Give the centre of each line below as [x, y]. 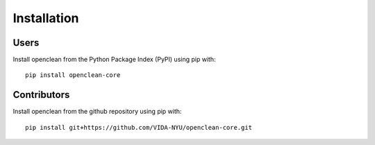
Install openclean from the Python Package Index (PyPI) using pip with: [114, 60]
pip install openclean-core [73, 75]
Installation [46, 18]
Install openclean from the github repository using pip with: [97, 112]
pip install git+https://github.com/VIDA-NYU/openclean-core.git [139, 127]
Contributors [41, 95]
